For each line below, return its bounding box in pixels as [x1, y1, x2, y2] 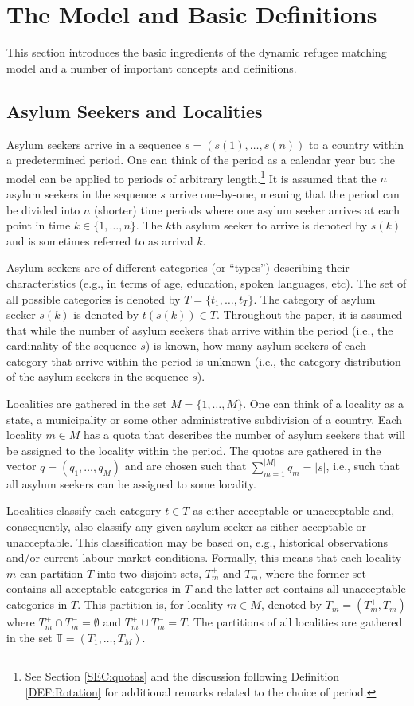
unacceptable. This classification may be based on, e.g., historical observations [6, 533, 388, 550]
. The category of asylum [253, 290, 376, 307]
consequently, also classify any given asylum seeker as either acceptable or [6, 518, 367, 535]
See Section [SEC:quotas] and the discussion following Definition [25, 668, 340, 684]
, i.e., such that [326, 457, 400, 474]
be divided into [6, 201, 80, 218]
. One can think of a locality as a [243, 395, 404, 412]
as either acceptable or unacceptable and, [193, 502, 395, 519]
